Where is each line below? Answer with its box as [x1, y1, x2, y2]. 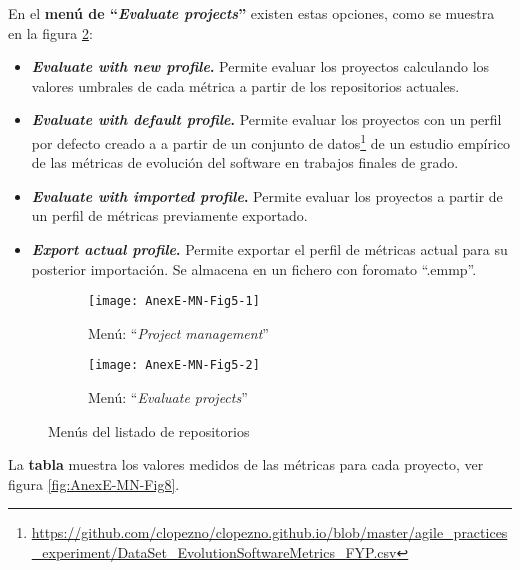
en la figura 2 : [8, 22, 93, 43]
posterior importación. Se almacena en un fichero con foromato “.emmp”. [31, 258, 477, 279]
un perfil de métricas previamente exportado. [31, 205, 308, 226]
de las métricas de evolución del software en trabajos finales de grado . [31, 152, 459, 173]
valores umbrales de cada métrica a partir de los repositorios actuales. [31, 75, 460, 96]
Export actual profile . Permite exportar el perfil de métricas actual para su [31, 239, 508, 259]
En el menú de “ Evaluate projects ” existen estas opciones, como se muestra [8, 3, 495, 23]
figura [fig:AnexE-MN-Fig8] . [8, 473, 180, 494]
